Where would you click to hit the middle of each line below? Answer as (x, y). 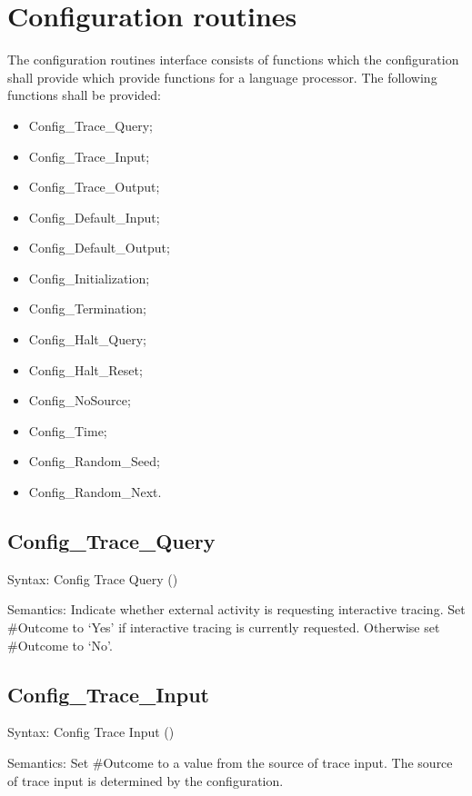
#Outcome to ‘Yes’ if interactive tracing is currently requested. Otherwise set (224, 627)
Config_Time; (68, 430)
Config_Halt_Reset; (85, 369)
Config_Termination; (87, 308)
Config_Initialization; (89, 278)
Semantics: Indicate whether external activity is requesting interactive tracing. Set (236, 609)
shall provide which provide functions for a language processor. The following (222, 77)
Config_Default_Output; (99, 248)
